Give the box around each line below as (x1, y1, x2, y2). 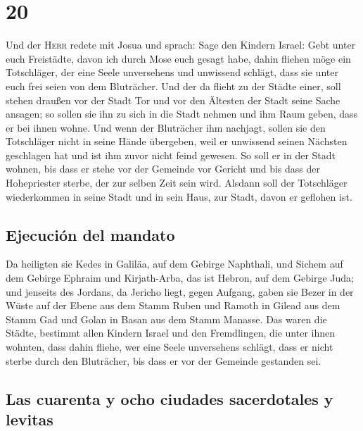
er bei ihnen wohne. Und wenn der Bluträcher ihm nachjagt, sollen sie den (6, 120, 326, 135)
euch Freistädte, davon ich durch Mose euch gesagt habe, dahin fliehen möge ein (6, 51, 351, 65)
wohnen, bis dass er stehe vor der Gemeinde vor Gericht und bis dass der (6, 161, 320, 176)
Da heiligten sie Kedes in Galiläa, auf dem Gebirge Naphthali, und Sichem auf (6, 256, 343, 271)
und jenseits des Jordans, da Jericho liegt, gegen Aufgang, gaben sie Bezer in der (6, 284, 354, 299)
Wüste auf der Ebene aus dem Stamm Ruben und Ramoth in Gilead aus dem (6, 298, 340, 313)
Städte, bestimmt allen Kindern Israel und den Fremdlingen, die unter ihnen (6, 325, 336, 340)
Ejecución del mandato (6, 223, 175, 245)
